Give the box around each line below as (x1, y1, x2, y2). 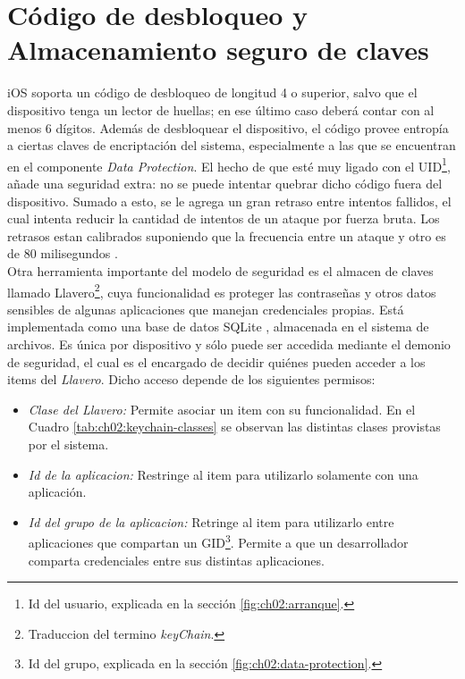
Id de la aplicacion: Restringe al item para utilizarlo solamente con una (28, 465, 418, 483)
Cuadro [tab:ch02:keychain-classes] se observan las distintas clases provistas (28, 417, 441, 436)
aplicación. (28, 482, 87, 501)
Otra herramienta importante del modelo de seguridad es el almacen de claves (7, 261, 434, 280)
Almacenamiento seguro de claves (7, 31, 429, 68)
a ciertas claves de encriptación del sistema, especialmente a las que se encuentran (7, 136, 456, 155)
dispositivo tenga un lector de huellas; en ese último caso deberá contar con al (7, 100, 435, 119)
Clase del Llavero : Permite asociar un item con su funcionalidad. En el (28, 399, 416, 418)
